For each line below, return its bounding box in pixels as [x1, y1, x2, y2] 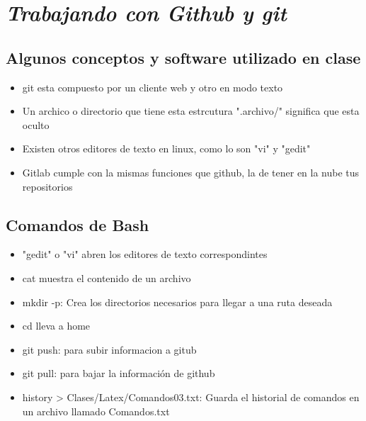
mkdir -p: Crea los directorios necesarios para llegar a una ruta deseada [22, 294, 333, 309]
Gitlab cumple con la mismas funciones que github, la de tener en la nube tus [22, 164, 360, 179]
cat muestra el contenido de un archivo [22, 270, 191, 285]
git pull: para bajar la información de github [22, 366, 215, 381]
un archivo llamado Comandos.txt [22, 403, 170, 418]
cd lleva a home [22, 318, 91, 333]
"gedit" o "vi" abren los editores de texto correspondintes [22, 247, 268, 262]
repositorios [22, 179, 73, 193]
